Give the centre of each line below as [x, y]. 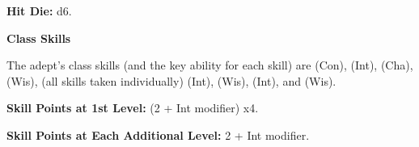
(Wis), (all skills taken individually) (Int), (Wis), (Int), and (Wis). [171, 80]
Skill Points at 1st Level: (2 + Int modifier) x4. [133, 108]
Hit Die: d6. [39, 10]
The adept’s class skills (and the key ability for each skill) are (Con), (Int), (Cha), [210, 65]
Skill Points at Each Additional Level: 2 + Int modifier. [158, 134]
